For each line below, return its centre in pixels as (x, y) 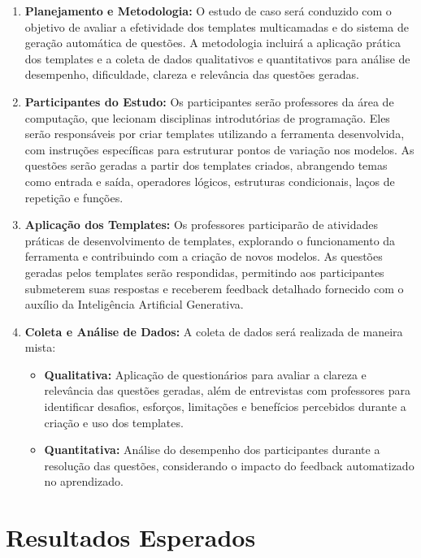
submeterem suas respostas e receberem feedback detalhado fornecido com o (214, 288)
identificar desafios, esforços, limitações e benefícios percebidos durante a (225, 407)
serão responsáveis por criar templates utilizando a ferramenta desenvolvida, (215, 134)
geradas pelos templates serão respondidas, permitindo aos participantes (204, 272)
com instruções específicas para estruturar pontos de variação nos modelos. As (219, 149)
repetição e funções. (74, 197)
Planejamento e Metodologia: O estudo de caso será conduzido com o (208, 11)
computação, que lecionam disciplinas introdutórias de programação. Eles (207, 117)
